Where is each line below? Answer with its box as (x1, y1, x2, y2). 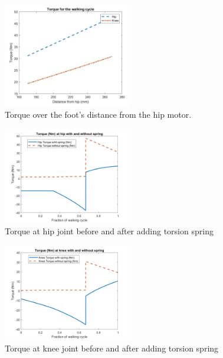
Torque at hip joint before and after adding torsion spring (5, 225, 214, 237)
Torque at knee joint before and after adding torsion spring (5, 341, 219, 354)
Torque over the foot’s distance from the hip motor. (5, 108, 192, 121)
